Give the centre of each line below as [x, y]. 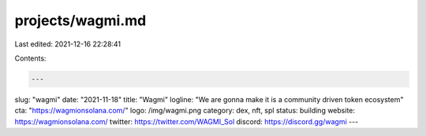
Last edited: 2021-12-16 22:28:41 [68, 44]
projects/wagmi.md [80, 20]
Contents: [30, 58]
